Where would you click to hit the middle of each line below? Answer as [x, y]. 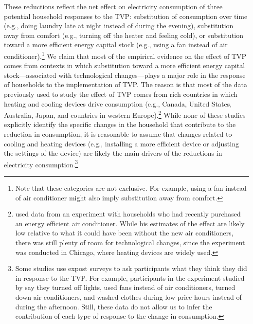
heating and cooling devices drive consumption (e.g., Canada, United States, [118, 103]
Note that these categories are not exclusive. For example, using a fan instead [131, 188]
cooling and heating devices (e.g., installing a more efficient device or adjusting [121, 143]
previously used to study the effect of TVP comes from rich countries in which [121, 94]
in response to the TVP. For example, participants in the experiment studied [130, 278]
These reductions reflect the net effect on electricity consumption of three [113, 6]
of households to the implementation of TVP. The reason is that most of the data [126, 84]
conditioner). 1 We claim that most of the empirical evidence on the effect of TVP [125, 55]
